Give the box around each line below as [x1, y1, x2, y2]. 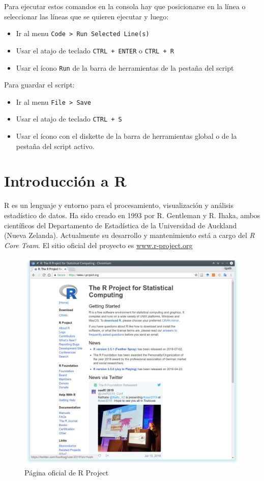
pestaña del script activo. [16, 140, 95, 151]
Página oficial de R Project [24, 467, 109, 478]
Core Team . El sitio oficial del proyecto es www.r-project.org [4, 239, 193, 250]
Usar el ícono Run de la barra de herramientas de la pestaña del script [16, 62, 234, 73]
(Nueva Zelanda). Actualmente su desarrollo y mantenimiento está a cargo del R [4, 230, 255, 240]
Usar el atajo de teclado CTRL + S [16, 113, 122, 124]
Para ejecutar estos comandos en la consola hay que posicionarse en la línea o [4, 1, 246, 11]
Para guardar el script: [4, 79, 75, 90]
